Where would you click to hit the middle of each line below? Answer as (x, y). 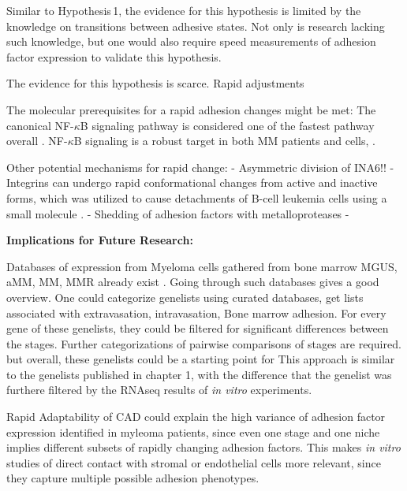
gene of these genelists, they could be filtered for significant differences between (198, 328)
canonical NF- (40, 125)
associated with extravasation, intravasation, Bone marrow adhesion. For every (196, 312)
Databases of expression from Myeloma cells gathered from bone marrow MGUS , (202, 266)
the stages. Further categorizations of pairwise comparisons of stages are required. (204, 343)
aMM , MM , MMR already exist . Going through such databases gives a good (193, 282)
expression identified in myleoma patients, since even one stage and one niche (193, 431)
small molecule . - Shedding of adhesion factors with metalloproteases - (178, 213)
